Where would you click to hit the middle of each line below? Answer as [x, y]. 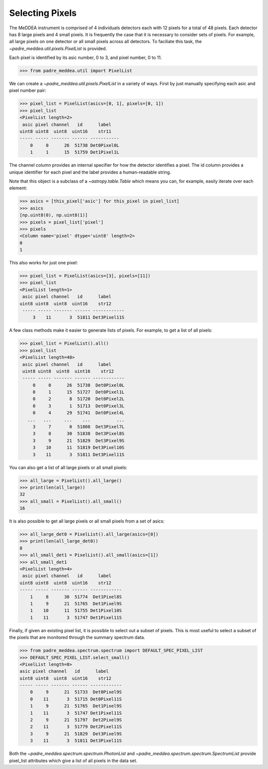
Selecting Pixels [43, 13]
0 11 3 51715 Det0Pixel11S [76, 699]
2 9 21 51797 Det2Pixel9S [76, 720]
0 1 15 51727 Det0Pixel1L [78, 392]
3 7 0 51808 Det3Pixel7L [78, 427]
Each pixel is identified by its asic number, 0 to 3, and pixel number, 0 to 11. [86, 58]
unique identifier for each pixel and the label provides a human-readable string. [90, 172]
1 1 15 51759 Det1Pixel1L [74, 152]
